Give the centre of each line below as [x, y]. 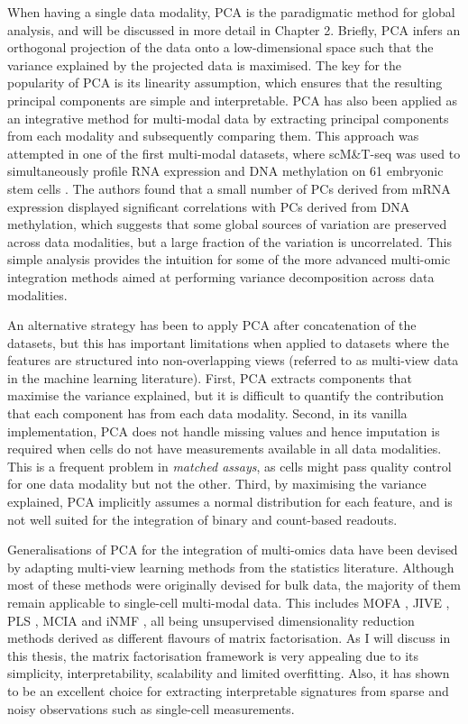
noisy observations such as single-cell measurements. [151, 708]
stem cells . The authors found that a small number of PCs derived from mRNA [229, 188]
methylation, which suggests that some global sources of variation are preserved [227, 224]
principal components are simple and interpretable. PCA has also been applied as [232, 100]
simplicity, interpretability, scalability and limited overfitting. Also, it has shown [229, 673]
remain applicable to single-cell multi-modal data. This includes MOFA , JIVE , [229, 602]
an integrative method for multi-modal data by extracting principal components [228, 118]
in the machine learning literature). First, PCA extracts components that [210, 377]
